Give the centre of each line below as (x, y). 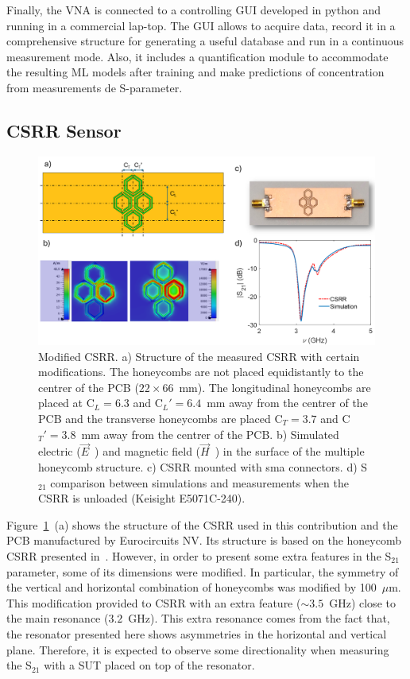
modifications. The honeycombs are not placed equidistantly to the (201, 372)
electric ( (60, 451)
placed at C (66, 403)
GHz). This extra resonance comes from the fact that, (259, 618)
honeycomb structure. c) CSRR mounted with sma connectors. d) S (203, 466)
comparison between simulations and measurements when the (199, 482)
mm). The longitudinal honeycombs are (275, 387)
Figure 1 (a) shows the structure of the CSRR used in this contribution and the (202, 524)
